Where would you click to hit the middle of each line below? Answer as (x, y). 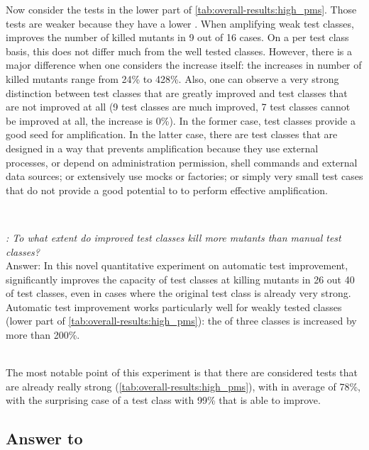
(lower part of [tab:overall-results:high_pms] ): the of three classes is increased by (181, 321)
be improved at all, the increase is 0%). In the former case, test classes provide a (181, 120)
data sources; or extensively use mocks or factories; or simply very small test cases (184, 176)
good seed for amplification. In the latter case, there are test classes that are (172, 134)
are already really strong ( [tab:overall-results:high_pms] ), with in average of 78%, (183, 386)
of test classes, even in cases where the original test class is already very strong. (178, 293)
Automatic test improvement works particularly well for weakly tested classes (174, 306)
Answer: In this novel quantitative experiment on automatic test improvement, (177, 265)
